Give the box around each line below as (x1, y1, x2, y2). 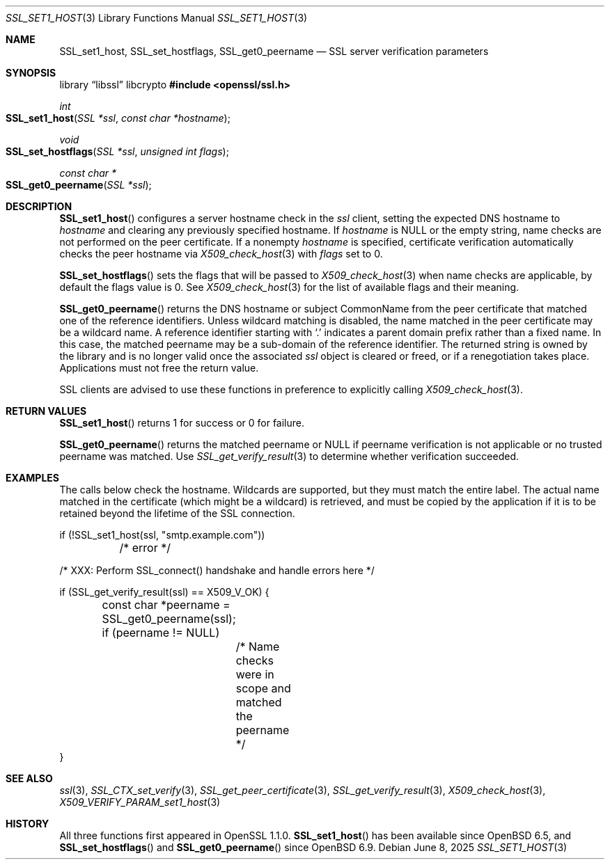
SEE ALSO (6, 772, 53, 784)
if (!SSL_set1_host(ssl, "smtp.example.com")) (59, 529, 265, 541)
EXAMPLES (6, 472, 59, 484)
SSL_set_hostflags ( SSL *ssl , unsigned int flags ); (6, 145, 229, 157)
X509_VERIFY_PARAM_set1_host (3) (59, 796, 221, 808)
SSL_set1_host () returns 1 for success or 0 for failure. (59, 417, 305, 429)
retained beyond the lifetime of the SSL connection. (59, 507, 295, 519)
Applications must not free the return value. (59, 362, 259, 374)
